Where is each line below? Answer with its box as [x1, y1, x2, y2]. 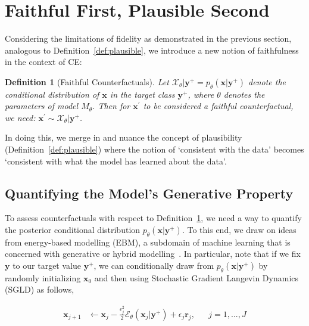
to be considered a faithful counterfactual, [143, 100, 294, 112]
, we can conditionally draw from [93, 259, 214, 272]
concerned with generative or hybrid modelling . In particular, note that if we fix [5, 247, 301, 260]
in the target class [110, 88, 175, 100]
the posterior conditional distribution [5, 223, 141, 236]
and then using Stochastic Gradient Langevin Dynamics [94, 271, 298, 284]
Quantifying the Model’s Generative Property [5, 184, 294, 202]
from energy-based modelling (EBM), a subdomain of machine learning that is [5, 235, 291, 248]
